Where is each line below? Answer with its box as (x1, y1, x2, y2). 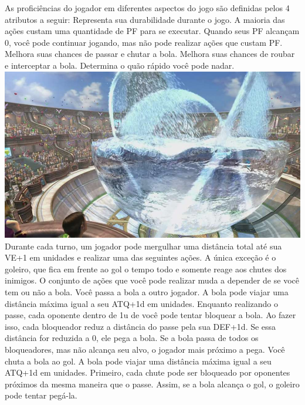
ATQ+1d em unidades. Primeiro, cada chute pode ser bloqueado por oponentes (5, 366, 290, 379)
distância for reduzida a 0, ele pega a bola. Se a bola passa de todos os (5, 332, 259, 344)
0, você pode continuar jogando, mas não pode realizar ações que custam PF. (5, 36, 283, 48)
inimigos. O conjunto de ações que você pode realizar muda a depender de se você (5, 274, 299, 286)
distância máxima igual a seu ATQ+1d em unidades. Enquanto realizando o (5, 297, 278, 309)
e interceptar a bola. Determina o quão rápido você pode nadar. (5, 59, 235, 71)
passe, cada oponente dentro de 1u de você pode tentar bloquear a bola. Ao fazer (5, 309, 296, 321)
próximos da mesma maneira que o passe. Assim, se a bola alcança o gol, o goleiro (5, 377, 300, 390)
